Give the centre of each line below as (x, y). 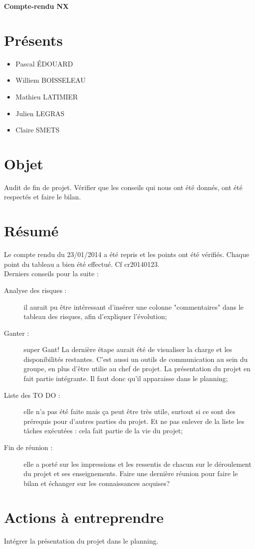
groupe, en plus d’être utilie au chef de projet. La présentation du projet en (137, 369)
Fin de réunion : (28, 447)
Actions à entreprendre (84, 517)
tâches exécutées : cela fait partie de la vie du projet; (103, 431)
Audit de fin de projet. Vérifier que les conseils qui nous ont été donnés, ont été (123, 187)
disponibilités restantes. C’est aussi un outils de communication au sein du (136, 359)
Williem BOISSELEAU (51, 80)
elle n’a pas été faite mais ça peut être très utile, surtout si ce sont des (130, 411)
